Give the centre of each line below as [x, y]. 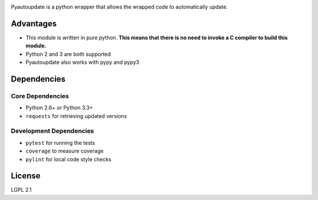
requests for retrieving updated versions [76, 116]
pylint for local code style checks [69, 159]
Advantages [34, 23]
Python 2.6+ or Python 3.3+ [59, 108]
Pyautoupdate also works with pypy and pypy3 [82, 62]
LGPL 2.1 [21, 190]
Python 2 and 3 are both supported [68, 54]
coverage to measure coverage [65, 151]
